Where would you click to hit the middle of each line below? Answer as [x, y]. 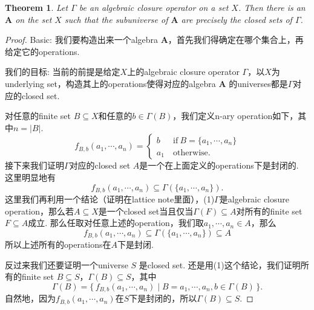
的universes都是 [258, 83]
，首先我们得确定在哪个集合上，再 [236, 40]
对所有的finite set [269, 211]
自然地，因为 [30, 298]
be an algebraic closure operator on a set [154, 7]
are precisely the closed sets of [237, 19]
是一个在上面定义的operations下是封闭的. [219, 165]
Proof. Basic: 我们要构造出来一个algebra [82, 40]
